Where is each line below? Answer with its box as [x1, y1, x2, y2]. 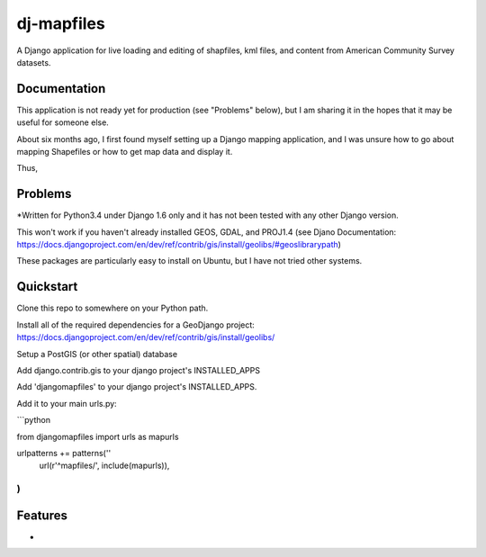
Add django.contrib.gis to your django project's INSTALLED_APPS [16, 364, 261, 375]
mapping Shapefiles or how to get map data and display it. [16, 147, 233, 157]
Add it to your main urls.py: [16, 398, 117, 409]
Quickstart [16, 279, 78, 294]
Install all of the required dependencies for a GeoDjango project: [16, 319, 256, 330]
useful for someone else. [16, 117, 110, 128]
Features [16, 508, 67, 523]
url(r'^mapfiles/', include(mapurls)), [39, 460, 170, 472]
